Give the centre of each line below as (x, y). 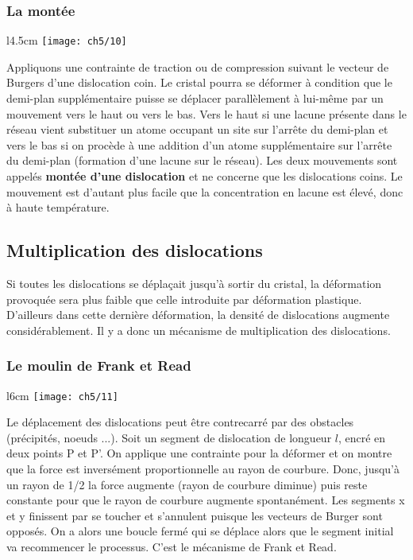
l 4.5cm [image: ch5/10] (67, 40)
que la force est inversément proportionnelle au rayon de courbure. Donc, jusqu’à (203, 469)
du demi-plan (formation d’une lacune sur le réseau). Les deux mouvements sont (202, 160)
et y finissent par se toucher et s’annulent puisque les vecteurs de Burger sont (195, 515)
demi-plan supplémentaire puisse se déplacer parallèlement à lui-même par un (195, 98)
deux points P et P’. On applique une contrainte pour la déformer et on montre (199, 453)
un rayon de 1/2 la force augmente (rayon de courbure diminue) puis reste (187, 484)
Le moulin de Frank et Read (99, 366)
